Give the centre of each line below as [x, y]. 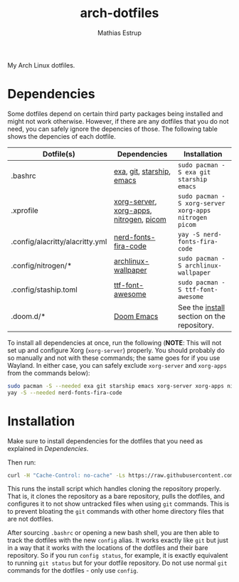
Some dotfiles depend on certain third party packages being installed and [115, 113]
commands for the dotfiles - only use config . [73, 571]
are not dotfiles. [30, 519]
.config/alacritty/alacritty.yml [59, 241]
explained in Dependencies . [48, 448]
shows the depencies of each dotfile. [62, 136]
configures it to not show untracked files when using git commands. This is [118, 504]
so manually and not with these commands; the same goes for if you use [114, 358]
